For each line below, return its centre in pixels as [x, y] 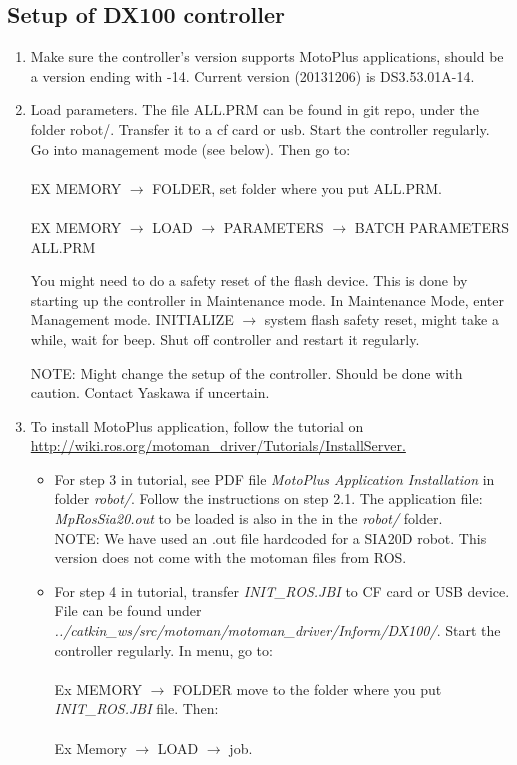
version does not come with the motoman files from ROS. [230, 557]
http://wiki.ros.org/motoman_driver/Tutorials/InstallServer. [218, 445]
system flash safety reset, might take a [381, 319]
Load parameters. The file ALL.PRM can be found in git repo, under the [254, 109]
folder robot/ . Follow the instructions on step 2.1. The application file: [268, 498]
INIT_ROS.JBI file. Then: [136, 708]
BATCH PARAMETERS [432, 226]
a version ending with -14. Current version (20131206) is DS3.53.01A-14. [252, 75]
